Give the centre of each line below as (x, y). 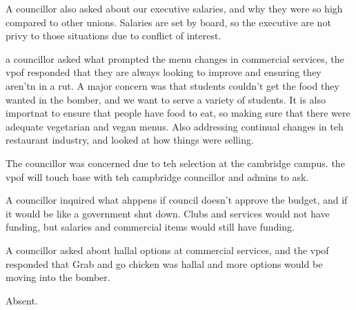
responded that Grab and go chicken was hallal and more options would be (164, 263)
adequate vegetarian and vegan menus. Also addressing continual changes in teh (175, 126)
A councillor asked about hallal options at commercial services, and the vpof (167, 250)
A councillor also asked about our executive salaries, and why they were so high (174, 8)
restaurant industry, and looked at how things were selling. (130, 140)
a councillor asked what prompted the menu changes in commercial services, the (175, 58)
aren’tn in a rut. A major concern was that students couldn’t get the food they (172, 85)
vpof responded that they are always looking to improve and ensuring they (164, 72)
